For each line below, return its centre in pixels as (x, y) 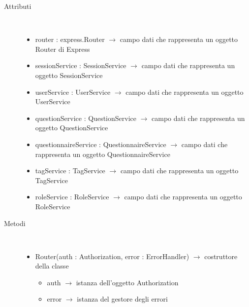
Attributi (18, 6)
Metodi (15, 223)
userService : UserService (73, 92)
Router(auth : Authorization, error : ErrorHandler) (112, 256)
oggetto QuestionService (72, 128)
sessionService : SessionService (81, 65)
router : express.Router (70, 39)
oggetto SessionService (69, 75)
